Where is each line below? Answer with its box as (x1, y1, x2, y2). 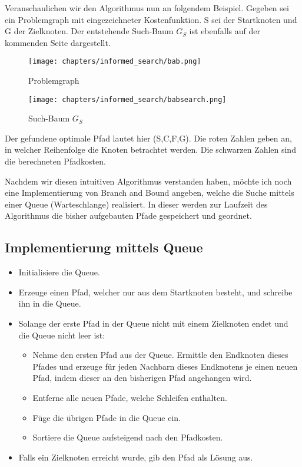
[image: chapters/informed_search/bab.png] (28, 57, 201, 66)
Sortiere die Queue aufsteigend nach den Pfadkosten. (32, 431, 223, 443)
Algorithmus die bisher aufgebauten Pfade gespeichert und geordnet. (5, 209, 252, 222)
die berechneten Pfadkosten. (5, 155, 106, 167)
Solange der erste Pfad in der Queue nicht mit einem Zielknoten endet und (18, 317, 288, 330)
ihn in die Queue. (18, 297, 81, 310)
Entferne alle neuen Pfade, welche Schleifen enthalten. (32, 391, 227, 403)
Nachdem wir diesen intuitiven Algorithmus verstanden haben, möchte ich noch (5, 175, 292, 187)
